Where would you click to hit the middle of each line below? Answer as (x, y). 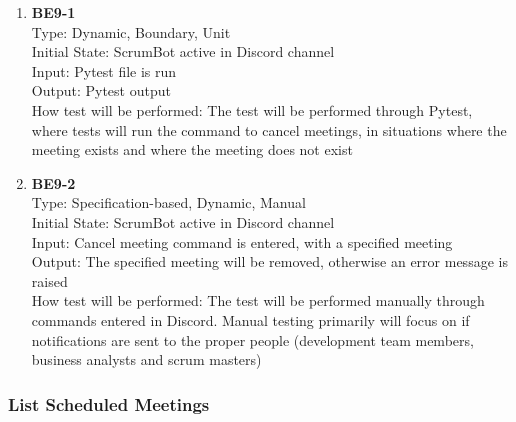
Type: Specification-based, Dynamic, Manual (168, 202)
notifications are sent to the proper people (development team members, (252, 339)
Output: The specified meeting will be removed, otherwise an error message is (269, 261)
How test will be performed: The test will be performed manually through (258, 300)
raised (49, 280)
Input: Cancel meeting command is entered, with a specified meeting (242, 241)
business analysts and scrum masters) (146, 359)
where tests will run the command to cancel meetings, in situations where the (269, 129)
